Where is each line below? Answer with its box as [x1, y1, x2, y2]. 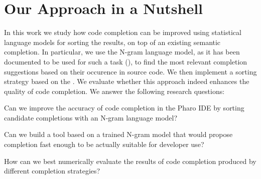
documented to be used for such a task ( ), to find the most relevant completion [4, 56, 247, 66]
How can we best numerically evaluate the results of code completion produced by [4, 155, 256, 166]
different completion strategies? [4, 165, 100, 176]
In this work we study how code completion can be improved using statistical [4, 27, 241, 37]
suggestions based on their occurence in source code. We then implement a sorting [4, 66, 257, 76]
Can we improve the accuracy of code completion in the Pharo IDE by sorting [4, 102, 244, 113]
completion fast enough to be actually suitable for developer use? [4, 139, 204, 149]
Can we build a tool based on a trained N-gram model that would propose [4, 129, 233, 139]
